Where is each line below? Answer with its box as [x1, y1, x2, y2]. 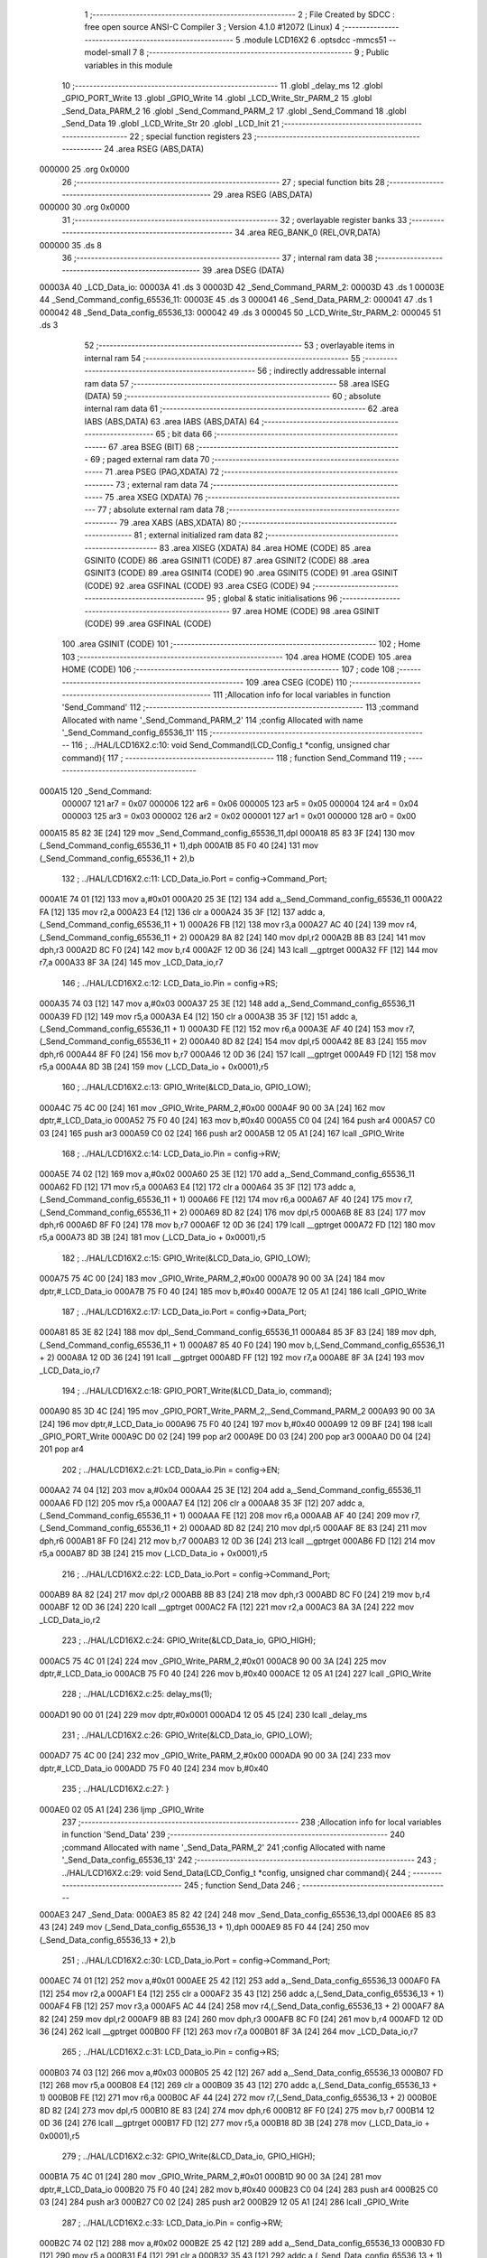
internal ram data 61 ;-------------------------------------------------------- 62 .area [84, 403, 399, 415]
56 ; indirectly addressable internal [257, 366, 387, 377]
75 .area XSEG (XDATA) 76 [105, 492, 204, 503]
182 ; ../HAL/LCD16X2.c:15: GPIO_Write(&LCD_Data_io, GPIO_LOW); [61, 1252, 311, 1264]
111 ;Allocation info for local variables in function [212, 689, 391, 700]
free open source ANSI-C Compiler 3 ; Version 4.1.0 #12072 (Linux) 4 [84, 22, 340, 33]
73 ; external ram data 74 [115, 479, 209, 490]
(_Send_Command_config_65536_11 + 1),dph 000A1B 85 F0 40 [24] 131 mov [39, 840, 319, 851]
